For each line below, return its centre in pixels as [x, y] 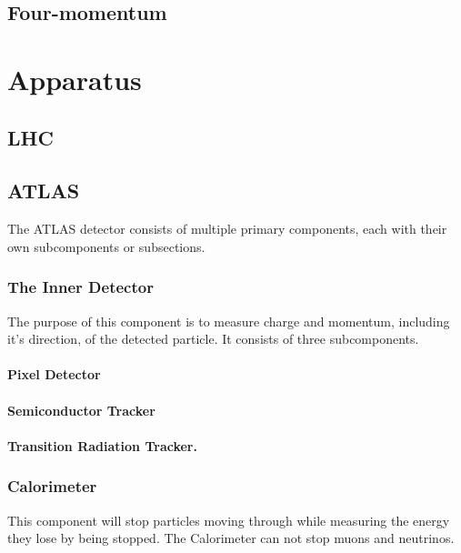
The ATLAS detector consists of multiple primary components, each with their [227, 229]
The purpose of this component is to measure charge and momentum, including [229, 321]
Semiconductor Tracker [81, 410]
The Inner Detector [80, 287]
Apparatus [75, 79]
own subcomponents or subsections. [106, 246]
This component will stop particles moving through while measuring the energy [229, 520]
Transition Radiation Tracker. [102, 445]
